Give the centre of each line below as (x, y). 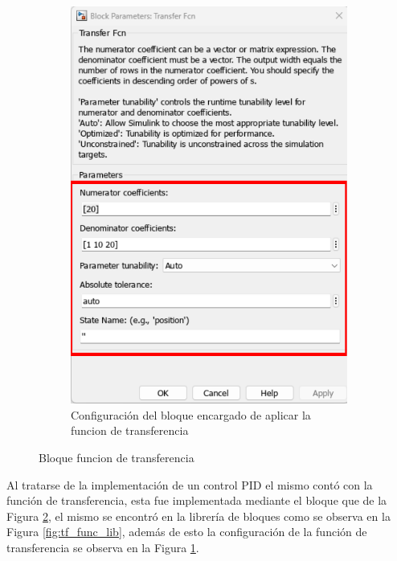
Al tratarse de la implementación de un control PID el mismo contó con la (190, 484)
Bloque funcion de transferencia (117, 458)
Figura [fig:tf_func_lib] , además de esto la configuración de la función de (187, 532)
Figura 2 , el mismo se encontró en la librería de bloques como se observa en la (198, 516)
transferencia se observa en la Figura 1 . (103, 548)
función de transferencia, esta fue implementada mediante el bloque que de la (197, 500)
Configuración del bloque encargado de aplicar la (191, 414)
